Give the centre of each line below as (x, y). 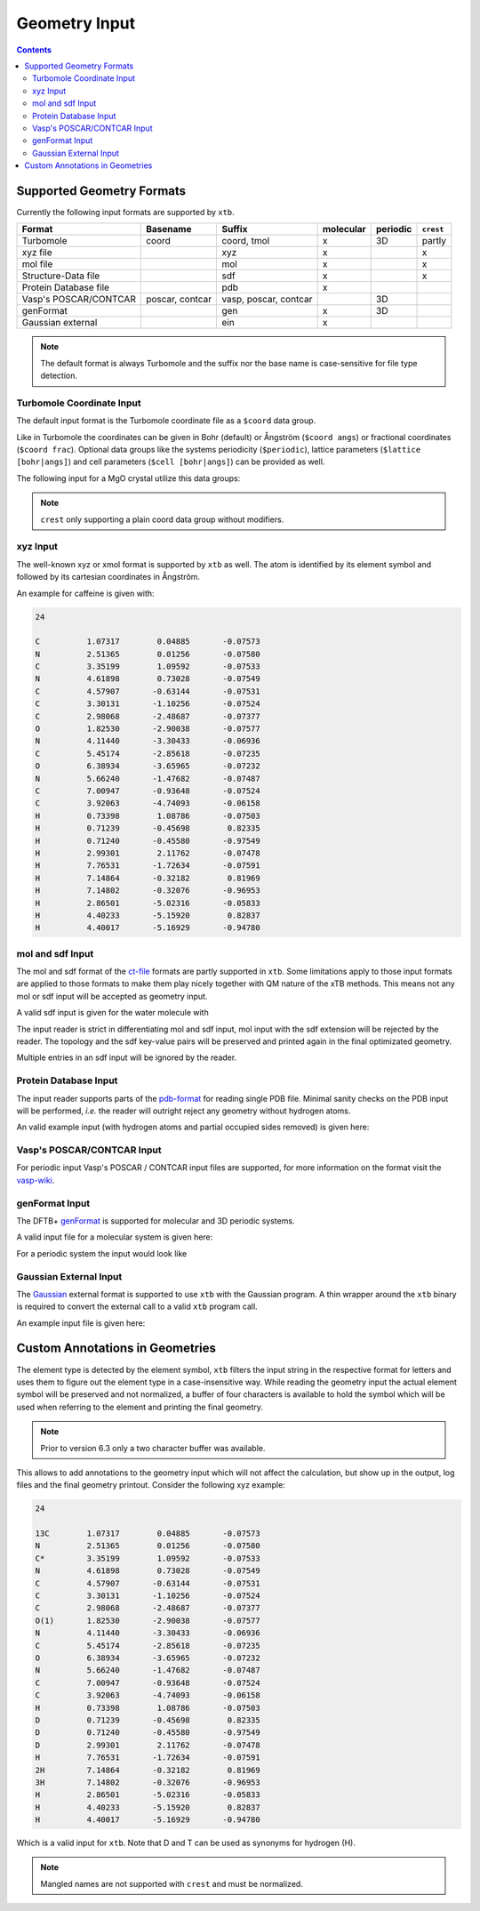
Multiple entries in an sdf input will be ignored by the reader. (127, 1057)
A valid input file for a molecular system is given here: (115, 1237)
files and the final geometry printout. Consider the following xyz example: (151, 1485)
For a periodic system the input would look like (102, 1253)
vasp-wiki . (36, 1180)
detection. (59, 376)
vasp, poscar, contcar (267, 300)
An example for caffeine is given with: (85, 593)
